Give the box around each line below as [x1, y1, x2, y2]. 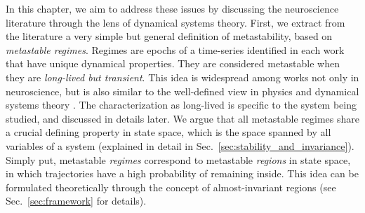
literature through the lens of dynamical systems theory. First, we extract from [6, 15, 345, 29]
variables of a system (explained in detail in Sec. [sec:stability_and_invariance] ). [6, 138, 354, 153]
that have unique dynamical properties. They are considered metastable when [6, 56, 340, 71]
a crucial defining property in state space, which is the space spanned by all [6, 125, 331, 139]
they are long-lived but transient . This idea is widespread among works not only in [6, 69, 359, 84]
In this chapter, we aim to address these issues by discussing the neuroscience [6, 1, 339, 15]
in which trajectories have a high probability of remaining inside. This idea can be [6, 166, 359, 181]
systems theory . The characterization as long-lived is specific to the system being [6, 97, 357, 112]
